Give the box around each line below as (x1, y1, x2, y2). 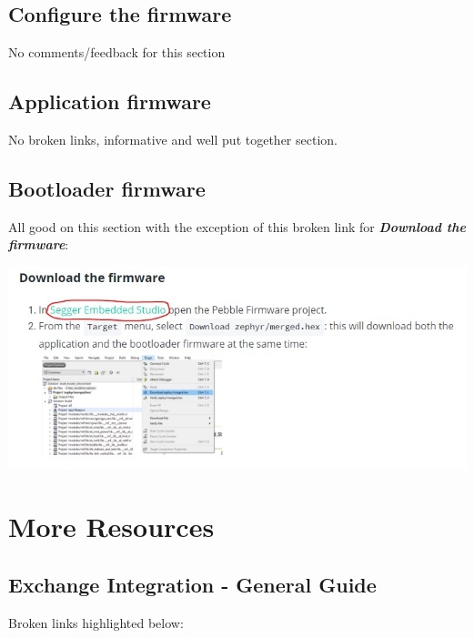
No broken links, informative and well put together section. (8, 130, 338, 148)
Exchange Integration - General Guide (8, 570, 377, 598)
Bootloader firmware (8, 174, 206, 202)
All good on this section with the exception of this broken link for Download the (8, 217, 466, 236)
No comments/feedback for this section (8, 43, 226, 62)
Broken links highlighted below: (8, 613, 184, 632)
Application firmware (8, 87, 211, 116)
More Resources (8, 508, 215, 545)
